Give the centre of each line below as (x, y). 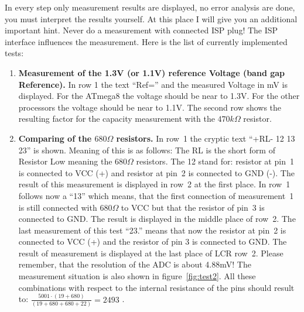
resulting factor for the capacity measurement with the (117, 119)
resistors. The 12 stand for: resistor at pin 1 (215, 161)
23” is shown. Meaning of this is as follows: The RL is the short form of (147, 150)
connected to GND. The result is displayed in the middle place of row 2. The (157, 219)
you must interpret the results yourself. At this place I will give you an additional (151, 18)
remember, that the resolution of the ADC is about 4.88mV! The (135, 264)
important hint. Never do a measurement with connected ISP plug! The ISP (141, 30)
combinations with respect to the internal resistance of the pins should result (156, 287)
